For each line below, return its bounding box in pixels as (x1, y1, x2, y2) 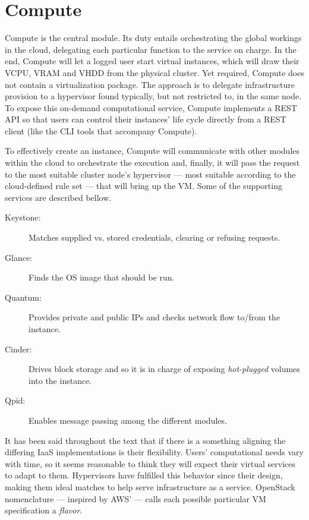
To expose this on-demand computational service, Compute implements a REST (5, 101, 297, 114)
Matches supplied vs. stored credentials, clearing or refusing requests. (29, 231, 280, 244)
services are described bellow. (5, 191, 112, 203)
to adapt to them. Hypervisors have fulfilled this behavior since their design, (5, 469, 283, 481)
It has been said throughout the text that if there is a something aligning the (5, 434, 286, 446)
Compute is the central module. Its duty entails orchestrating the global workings (5, 31, 302, 44)
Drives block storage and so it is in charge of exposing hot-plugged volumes (29, 363, 300, 375)
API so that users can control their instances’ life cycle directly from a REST (5, 113, 286, 125)
